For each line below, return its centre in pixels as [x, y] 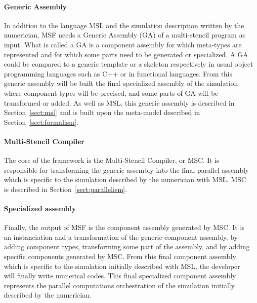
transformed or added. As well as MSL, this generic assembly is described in [119, 102]
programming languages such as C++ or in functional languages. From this [118, 73]
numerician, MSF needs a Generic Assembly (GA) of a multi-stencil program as [125, 35]
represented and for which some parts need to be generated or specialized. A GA [126, 54]
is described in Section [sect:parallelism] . [65, 189]
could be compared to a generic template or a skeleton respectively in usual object [128, 64]
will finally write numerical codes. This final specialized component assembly [120, 276]
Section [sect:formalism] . [41, 122]
